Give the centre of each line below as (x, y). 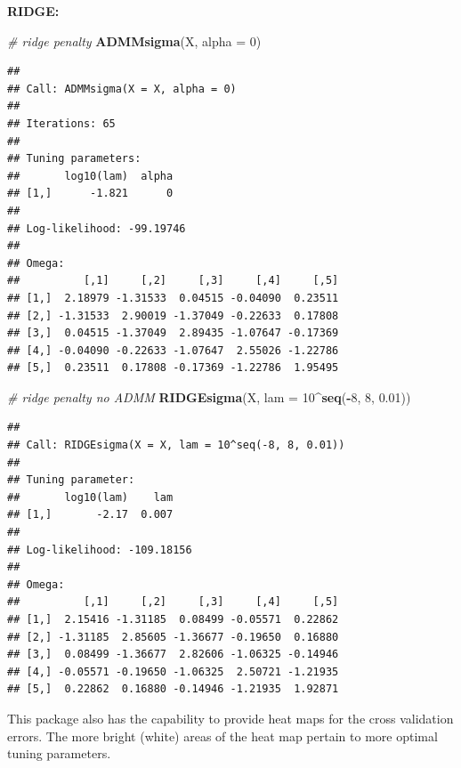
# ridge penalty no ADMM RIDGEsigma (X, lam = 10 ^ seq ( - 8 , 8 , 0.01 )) (209, 396)
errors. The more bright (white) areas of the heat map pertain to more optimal (222, 736)
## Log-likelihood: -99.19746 (97, 228)
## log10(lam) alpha (90, 176)
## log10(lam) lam (90, 497)
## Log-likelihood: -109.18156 (100, 550)
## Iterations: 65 (61, 123)
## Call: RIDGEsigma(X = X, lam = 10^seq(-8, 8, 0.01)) (176, 445)
